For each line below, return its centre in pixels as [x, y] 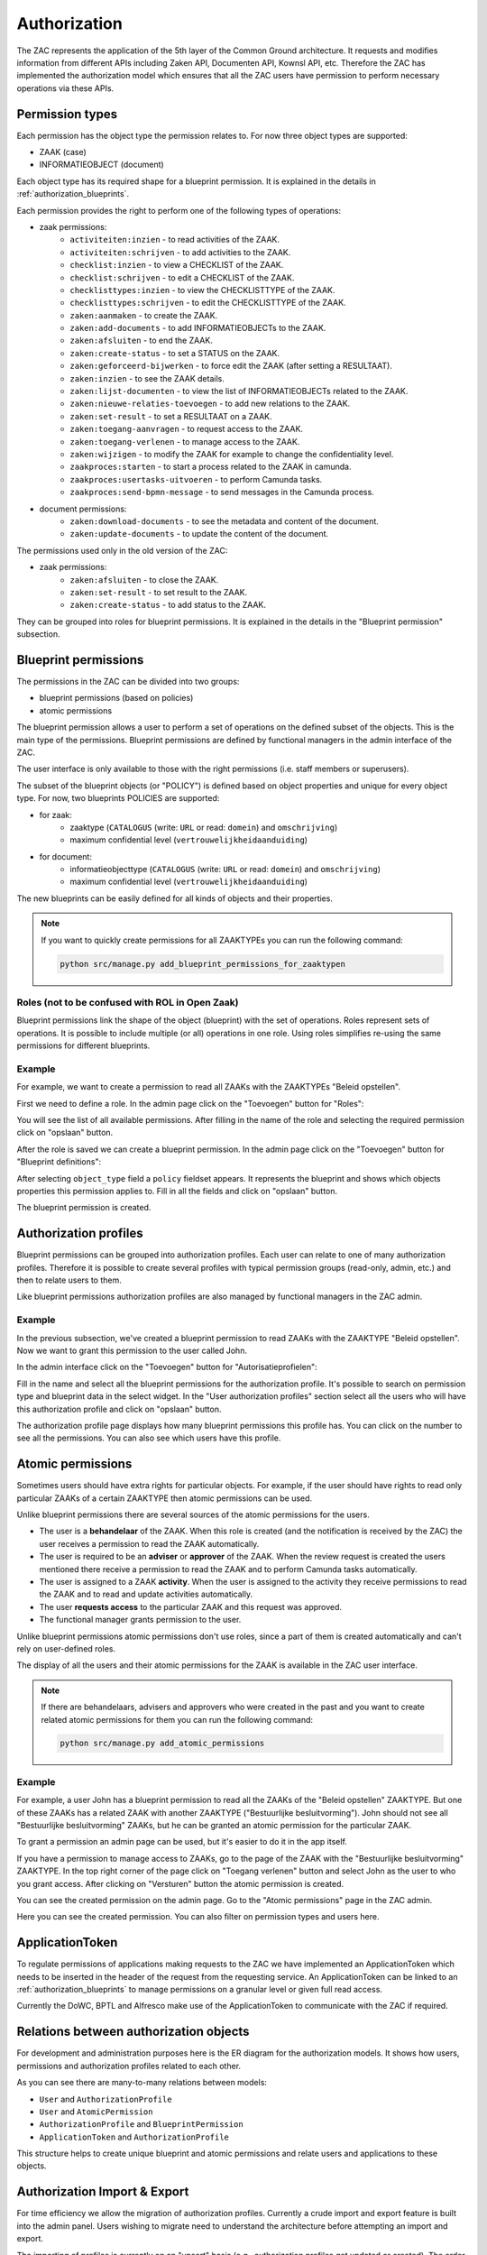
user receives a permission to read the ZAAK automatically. [149, 1543]
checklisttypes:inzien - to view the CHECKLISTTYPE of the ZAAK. [202, 290]
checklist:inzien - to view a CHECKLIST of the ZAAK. [177, 265]
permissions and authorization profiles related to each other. [129, 2066]
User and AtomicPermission [96, 2112]
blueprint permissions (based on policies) [116, 698]
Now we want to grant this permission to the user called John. [132, 1350]
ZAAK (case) [63, 152]
